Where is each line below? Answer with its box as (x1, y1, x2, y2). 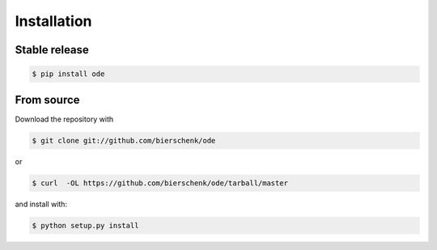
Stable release (15, 43, 89, 57)
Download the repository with (15, 114, 114, 124)
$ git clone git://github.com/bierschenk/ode (32, 136, 216, 145)
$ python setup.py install (32, 221, 139, 230)
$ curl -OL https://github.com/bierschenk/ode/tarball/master (32, 178, 289, 188)
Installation (15, 12, 92, 30)
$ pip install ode (32, 70, 105, 78)
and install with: (15, 199, 68, 209)
